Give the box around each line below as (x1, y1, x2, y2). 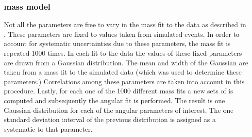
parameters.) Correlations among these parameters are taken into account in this (4, 76, 245, 86)
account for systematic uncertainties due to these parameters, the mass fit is (4, 38, 231, 48)
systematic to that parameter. (4, 123, 93, 134)
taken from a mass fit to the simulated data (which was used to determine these (4, 67, 242, 77)
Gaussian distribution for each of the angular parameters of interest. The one (4, 105, 234, 115)
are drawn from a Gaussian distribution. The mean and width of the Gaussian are (4, 57, 248, 67)
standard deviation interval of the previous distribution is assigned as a (4, 114, 216, 124)
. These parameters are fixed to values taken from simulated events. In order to (4, 29, 240, 39)
